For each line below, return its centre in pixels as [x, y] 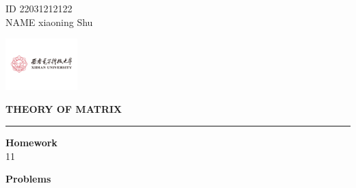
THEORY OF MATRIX [64, 109]
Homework [31, 142]
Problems [28, 179]
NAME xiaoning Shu [49, 22]
